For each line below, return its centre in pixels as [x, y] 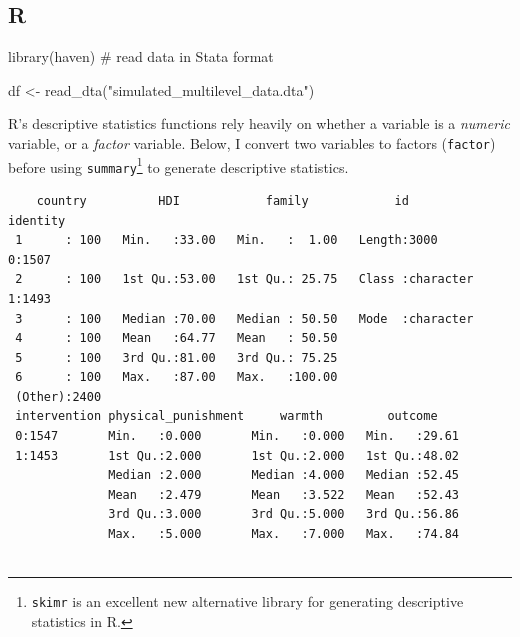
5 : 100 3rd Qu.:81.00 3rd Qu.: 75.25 [176, 357]
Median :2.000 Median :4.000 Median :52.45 [284, 475]
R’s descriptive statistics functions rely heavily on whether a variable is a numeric [259, 123]
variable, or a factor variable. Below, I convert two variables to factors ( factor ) [252, 142]
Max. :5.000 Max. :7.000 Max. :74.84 [284, 534]
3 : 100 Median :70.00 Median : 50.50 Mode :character [244, 318]
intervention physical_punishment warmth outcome [226, 416]
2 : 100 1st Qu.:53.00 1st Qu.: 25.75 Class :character [244, 279]
